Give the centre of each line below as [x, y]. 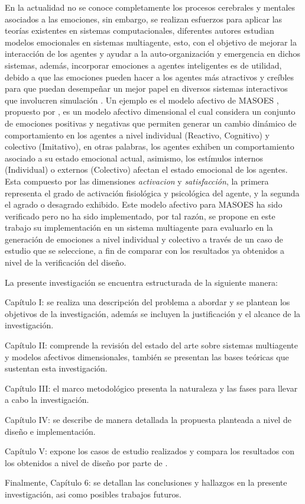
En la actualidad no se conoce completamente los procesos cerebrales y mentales [150, 7]
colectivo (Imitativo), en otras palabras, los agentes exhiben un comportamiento [150, 146]
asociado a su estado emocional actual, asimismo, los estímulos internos [134, 158]
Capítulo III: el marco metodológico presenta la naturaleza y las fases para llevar [151, 388]
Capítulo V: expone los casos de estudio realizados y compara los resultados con [150, 451]
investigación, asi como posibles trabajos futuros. [93, 494]
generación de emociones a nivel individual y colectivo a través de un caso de [144, 239]
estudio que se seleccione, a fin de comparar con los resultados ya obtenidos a [145, 251]
